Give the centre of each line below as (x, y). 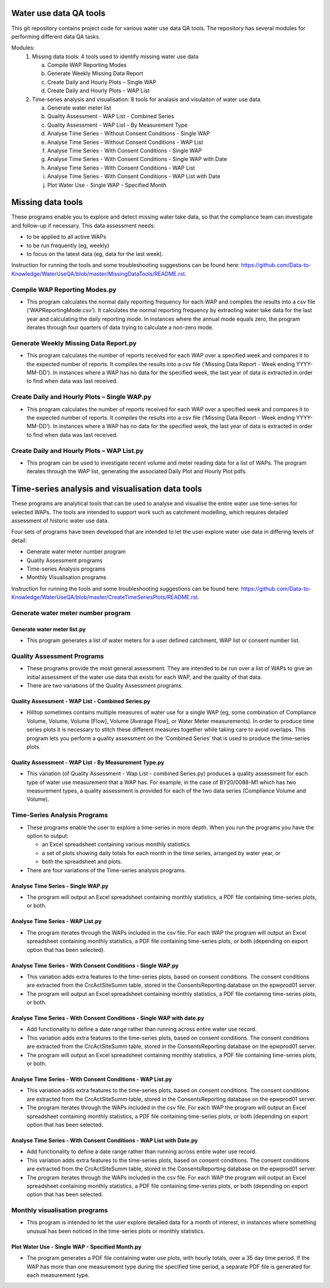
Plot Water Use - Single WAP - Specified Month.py (76, 1246)
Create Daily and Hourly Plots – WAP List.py (77, 451)
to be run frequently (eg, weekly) (68, 245)
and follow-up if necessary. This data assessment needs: (83, 225)
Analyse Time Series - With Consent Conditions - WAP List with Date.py (105, 1140)
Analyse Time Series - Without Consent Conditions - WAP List (125, 142)
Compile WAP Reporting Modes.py (64, 290)
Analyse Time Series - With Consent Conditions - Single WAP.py (95, 965)
